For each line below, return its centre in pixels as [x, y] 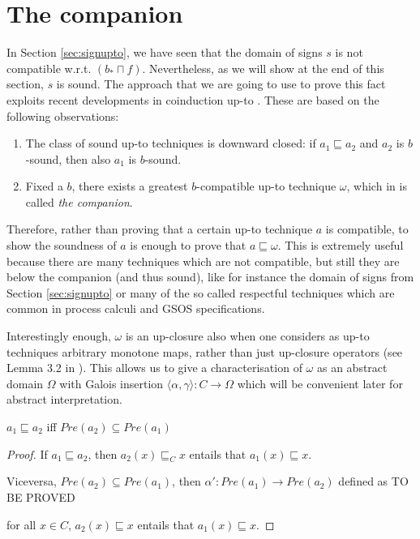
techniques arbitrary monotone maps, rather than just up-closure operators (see [205, 351]
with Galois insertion [111, 383]
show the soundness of [62, 245]
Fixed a [44, 186]
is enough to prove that [188, 245]
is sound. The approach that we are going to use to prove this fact [221, 84]
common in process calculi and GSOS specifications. [136, 308]
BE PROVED [41, 496]
